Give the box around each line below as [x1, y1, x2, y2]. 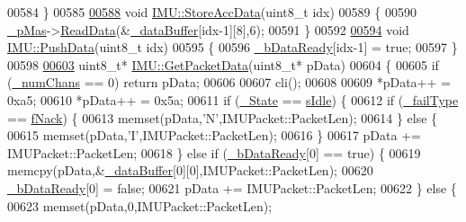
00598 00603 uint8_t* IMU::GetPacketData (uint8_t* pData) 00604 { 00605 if [7, 55, 439, 74]
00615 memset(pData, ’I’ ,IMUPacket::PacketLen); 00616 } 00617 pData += [7, 126, 421, 145]
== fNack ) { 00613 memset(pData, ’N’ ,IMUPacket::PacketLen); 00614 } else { [7, 108, 438, 127]
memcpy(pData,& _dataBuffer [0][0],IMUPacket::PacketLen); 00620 [7, 161, 373, 180]
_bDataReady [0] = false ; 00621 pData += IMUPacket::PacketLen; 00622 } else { [7, 178, 457, 197]
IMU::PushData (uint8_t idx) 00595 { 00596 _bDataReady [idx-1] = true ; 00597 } [7, 38, 458, 57]
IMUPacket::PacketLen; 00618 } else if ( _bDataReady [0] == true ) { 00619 [7, 143, 421, 162]
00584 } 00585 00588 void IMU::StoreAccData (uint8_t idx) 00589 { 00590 [7, 3, 417, 21]
